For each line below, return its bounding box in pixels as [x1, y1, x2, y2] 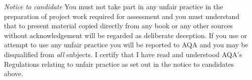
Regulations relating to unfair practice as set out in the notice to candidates [4, 59, 234, 69]
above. [4, 68, 23, 79]
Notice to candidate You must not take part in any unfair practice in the [4, 1, 223, 11]
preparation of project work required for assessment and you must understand [4, 11, 240, 21]
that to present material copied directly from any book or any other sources [4, 20, 233, 31]
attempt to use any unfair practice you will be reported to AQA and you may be [4, 40, 249, 50]
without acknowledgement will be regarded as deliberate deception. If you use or [4, 30, 247, 40]
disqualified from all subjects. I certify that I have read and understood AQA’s [4, 49, 242, 59]
